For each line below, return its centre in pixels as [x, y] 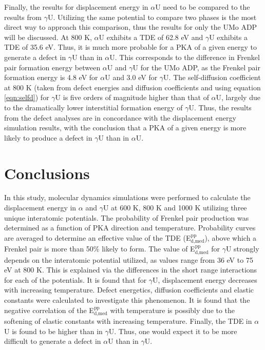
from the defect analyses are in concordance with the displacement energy [120, 117]
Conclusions [47, 173]
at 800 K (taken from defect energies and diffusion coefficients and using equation [132, 87]
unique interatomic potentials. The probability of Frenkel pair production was [127, 217]
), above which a [231, 237]
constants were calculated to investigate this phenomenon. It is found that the [127, 300]
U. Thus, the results [220, 107]
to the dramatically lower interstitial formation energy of [93, 107]
